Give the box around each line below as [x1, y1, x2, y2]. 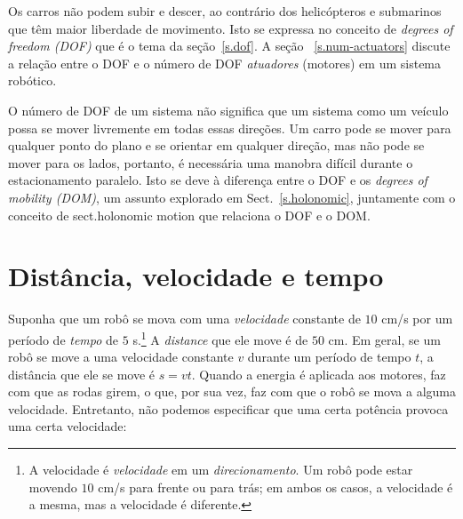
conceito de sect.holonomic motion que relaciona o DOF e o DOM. [8, 205, 371, 224]
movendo [28, 477, 77, 496]
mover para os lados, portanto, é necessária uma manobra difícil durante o [8, 153, 413, 172]
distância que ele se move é [8, 364, 155, 383]
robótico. [8, 71, 57, 90]
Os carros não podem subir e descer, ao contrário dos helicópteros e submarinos [8, 2, 442, 20]
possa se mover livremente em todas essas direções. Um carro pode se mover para [8, 118, 451, 137]
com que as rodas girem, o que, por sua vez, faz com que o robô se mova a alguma [8, 382, 456, 401]
